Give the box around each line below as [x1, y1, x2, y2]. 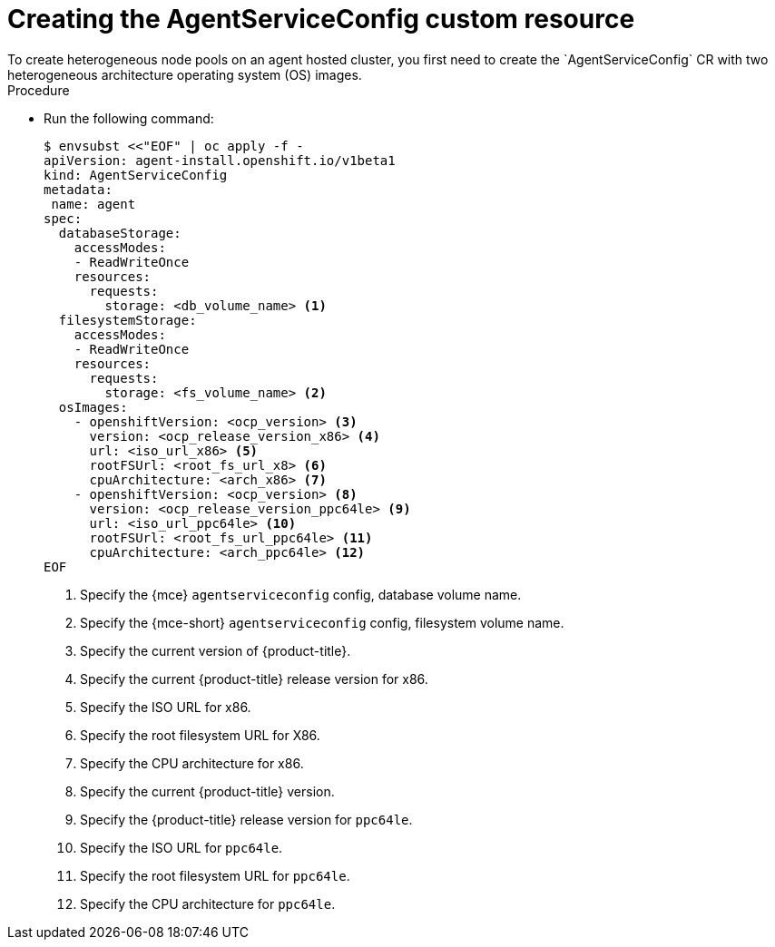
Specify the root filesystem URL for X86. [80, 727, 320, 743]
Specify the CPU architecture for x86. [80, 755, 304, 771]
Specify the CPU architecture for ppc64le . [80, 895, 336, 912]
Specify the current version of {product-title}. [80, 642, 351, 659]
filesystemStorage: [58, 312, 197, 327]
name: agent [51, 196, 136, 211]
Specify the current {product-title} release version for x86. [80, 670, 428, 687]
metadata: [44, 181, 113, 197]
